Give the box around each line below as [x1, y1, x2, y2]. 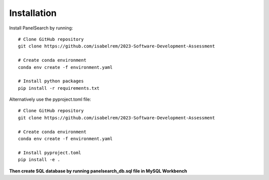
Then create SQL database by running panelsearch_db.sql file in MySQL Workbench [9, 168, 187, 174]
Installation [9, 7, 57, 18]
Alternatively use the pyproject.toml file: [9, 96, 92, 102]
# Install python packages [18, 78, 84, 84]
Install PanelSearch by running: [9, 25, 73, 31]
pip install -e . [18, 157, 60, 163]
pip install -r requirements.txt [18, 85, 100, 91]
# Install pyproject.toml [18, 150, 82, 156]
